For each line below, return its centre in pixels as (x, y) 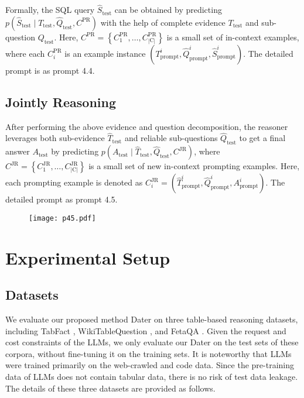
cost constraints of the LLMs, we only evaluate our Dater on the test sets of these (152, 342)
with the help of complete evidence (163, 22)
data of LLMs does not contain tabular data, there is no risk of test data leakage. (152, 377)
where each (25, 53)
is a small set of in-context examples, (233, 37)
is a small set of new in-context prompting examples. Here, (194, 166)
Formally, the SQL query (50, 10)
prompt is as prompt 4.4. (50, 70)
